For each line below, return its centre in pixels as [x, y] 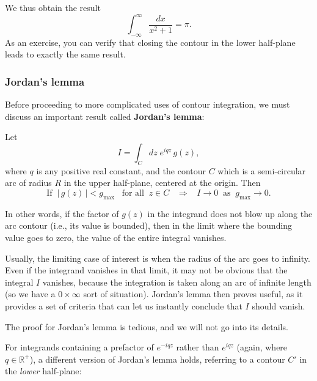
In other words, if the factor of [62, 213]
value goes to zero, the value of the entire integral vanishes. [116, 238]
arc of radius [28, 183]
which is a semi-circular [262, 170]
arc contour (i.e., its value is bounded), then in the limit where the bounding [149, 225]
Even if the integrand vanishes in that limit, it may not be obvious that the [146, 270]
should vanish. [279, 306]
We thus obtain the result [53, 7]
